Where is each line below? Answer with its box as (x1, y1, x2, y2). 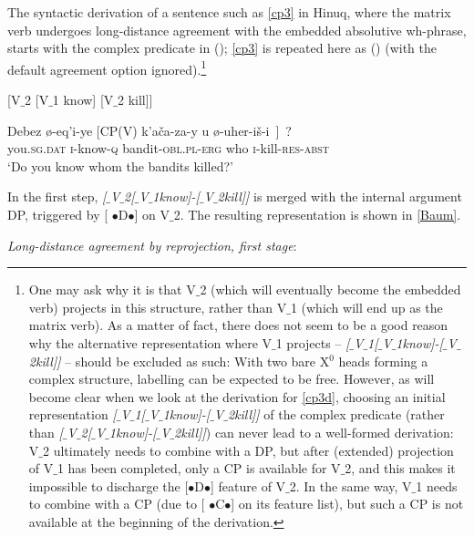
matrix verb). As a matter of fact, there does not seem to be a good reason (28, 315, 448, 335)
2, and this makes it (345, 459, 456, 478)
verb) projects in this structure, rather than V (28, 297, 287, 316)
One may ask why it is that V (28, 280, 196, 299)
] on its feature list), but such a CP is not (231, 494, 464, 513)
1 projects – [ (275, 333, 350, 352)
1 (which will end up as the (290, 297, 443, 316)
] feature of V (210, 476, 286, 495)
